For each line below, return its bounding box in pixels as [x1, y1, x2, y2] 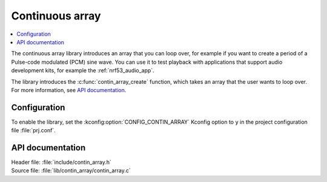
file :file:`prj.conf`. [11, 127, 56, 134]
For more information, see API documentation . [11, 86, 127, 93]
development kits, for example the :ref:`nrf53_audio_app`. [11, 67, 154, 74]
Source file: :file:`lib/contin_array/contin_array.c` [11, 167, 131, 174]
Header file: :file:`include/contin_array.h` [11, 158, 112, 166]
